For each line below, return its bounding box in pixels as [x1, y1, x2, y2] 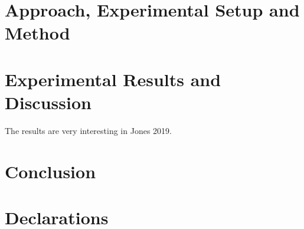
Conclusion [5, 159, 96, 183]
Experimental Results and [5, 67, 221, 91]
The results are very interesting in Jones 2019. [5, 124, 172, 136]
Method [5, 21, 70, 45]
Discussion [5, 90, 91, 114]
